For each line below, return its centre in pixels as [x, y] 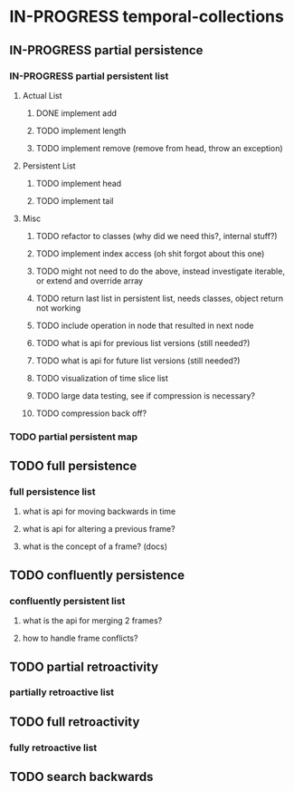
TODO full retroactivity [75, 722]
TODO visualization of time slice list [102, 378]
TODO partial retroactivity [84, 666]
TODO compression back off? [91, 413]
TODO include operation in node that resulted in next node [145, 325]
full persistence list [52, 492]
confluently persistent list [67, 601]
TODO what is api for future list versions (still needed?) [138, 361]
